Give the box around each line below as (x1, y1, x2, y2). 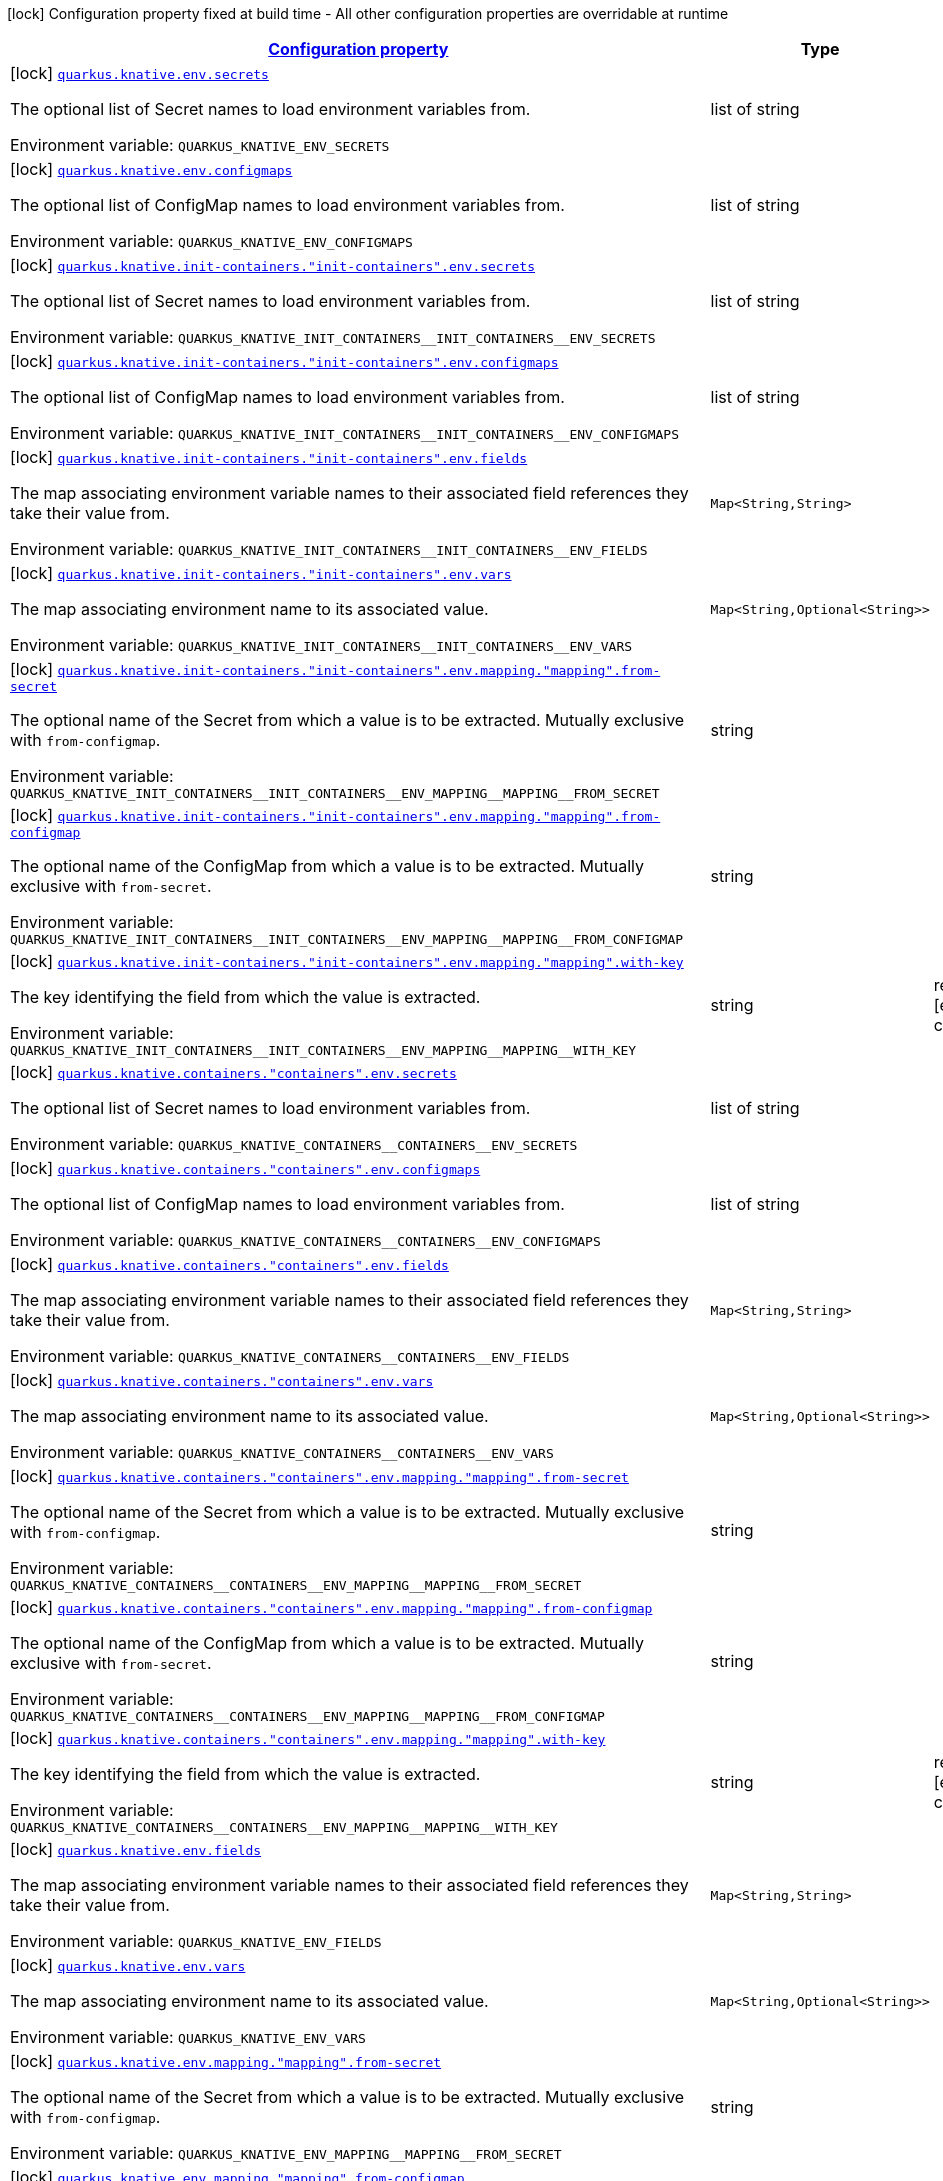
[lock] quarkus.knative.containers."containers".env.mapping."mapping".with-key (10, 1728, 606, 1748)
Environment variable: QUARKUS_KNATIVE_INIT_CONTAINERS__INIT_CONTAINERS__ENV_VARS (10, 635, 633, 655)
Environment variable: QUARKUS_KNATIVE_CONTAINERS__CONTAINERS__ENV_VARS (10, 1442, 554, 1462)
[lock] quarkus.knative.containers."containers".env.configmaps (10, 1158, 481, 1178)
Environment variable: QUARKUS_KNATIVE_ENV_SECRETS (10, 135, 390, 155)
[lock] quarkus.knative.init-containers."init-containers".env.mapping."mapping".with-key (10, 951, 684, 971)
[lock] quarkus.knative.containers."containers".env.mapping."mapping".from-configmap (10, 1597, 653, 1617)
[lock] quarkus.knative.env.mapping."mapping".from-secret (10, 2051, 442, 2071)
